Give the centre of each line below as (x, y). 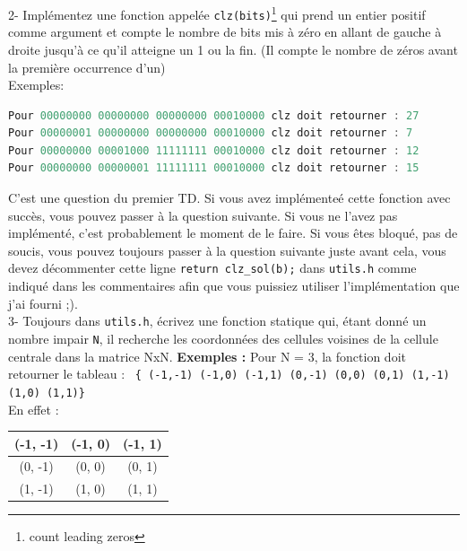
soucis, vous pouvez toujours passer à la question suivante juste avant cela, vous (227, 250)
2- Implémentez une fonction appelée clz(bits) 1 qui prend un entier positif (217, 13)
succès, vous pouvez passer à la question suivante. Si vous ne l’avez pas (203, 215)
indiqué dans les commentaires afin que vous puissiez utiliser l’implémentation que (234, 286)
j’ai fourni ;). (43, 303)
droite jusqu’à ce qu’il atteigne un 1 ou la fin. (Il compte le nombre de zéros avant (233, 49)
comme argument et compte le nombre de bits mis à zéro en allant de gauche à (225, 32)
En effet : (34, 409)
